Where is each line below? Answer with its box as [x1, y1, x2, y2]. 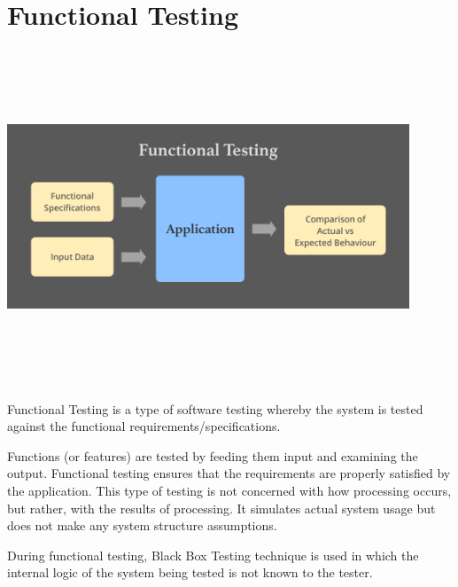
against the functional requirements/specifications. [7, 417, 281, 435]
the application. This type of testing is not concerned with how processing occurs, [7, 481, 452, 500]
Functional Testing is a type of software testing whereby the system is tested [7, 399, 423, 418]
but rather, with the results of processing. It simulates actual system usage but [7, 498, 436, 517]
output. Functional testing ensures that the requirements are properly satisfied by [7, 464, 451, 482]
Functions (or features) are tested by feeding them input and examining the [7, 446, 418, 465]
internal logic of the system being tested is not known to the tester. [7, 563, 373, 582]
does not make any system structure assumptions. [7, 516, 277, 535]
